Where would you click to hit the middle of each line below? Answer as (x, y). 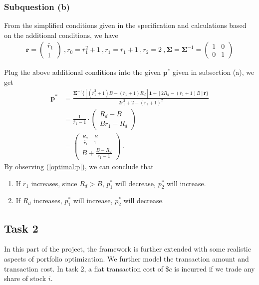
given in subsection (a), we (214, 72)
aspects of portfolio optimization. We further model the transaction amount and (127, 259)
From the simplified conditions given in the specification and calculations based (125, 25)
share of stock (25, 278)
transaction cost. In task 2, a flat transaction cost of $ (87, 268)
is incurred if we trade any (215, 268)
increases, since (54, 183)
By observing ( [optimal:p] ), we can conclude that (79, 166)
